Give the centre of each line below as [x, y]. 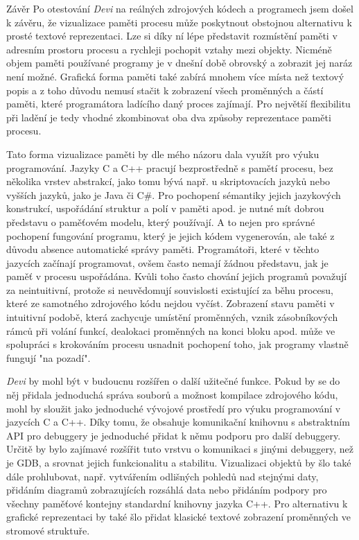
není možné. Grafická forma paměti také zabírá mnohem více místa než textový [175, 76]
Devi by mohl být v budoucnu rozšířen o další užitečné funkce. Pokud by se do [173, 381]
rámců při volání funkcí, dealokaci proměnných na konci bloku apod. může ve [171, 330]
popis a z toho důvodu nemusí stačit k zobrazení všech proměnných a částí [165, 90]
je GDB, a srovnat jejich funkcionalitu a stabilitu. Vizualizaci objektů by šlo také [179, 462]
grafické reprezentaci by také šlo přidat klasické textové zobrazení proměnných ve [178, 517]
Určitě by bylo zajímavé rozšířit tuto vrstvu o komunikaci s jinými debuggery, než [180, 449]
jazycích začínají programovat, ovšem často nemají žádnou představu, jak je [167, 262]
